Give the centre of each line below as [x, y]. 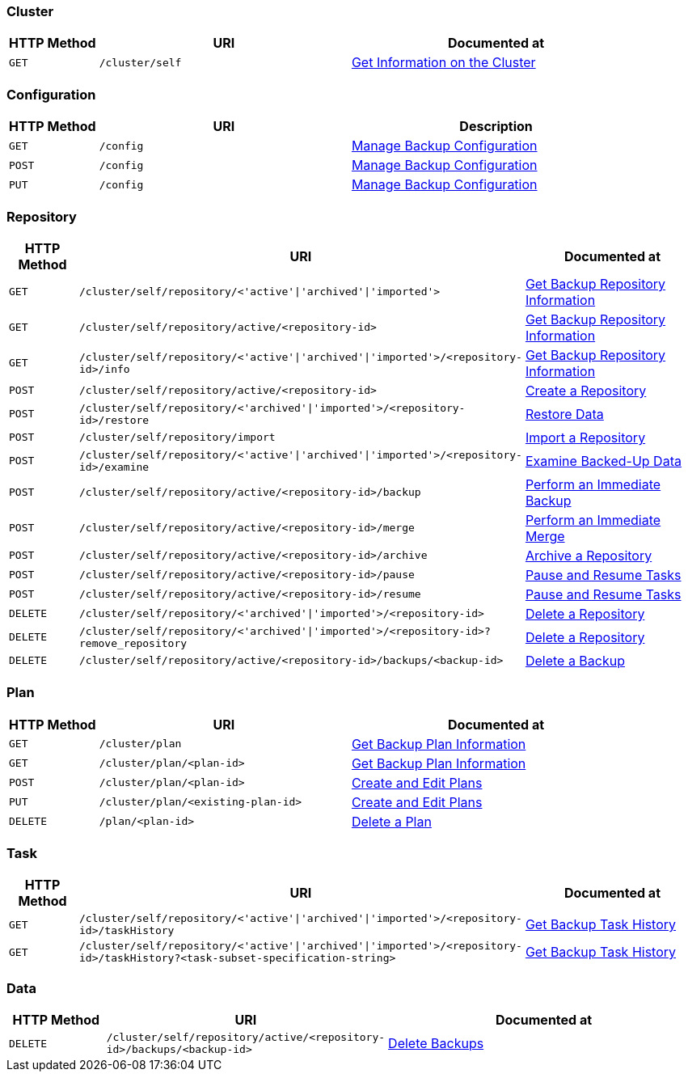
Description [496, 127]
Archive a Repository [589, 555]
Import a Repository [585, 437]
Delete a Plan [391, 821]
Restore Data [564, 414]
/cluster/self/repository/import [177, 438]
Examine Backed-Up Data [603, 461]
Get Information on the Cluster [443, 63]
